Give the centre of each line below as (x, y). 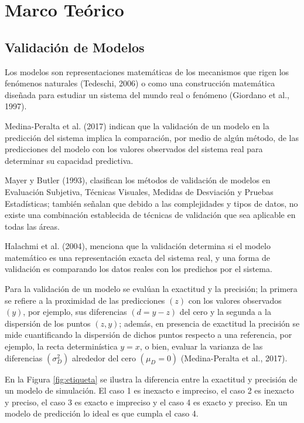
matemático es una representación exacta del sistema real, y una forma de (138, 257)
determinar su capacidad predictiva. (69, 160)
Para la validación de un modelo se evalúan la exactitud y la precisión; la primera (151, 289)
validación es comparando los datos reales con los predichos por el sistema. (139, 269)
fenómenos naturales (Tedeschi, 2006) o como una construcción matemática (140, 83)
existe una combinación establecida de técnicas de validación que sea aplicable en (150, 215)
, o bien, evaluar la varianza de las (201, 346)
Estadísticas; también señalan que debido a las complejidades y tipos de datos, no (151, 203)
